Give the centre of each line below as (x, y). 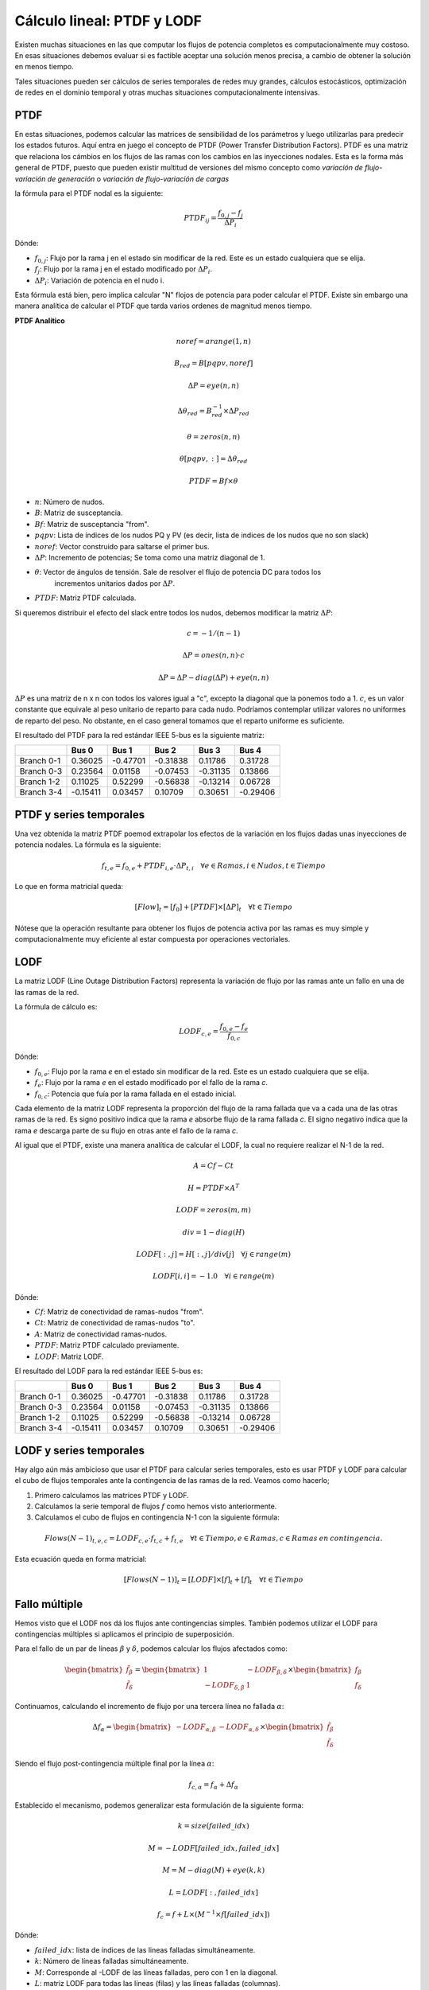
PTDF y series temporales (80, 815)
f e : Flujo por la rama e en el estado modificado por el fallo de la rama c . (151, 1083)
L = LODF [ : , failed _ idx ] (213, 1892)
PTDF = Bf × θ (213, 481)
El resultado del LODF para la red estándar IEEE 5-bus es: (109, 1371)
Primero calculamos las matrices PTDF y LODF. (112, 1495)
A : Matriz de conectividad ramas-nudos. (101, 1334)
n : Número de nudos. (70, 502)
